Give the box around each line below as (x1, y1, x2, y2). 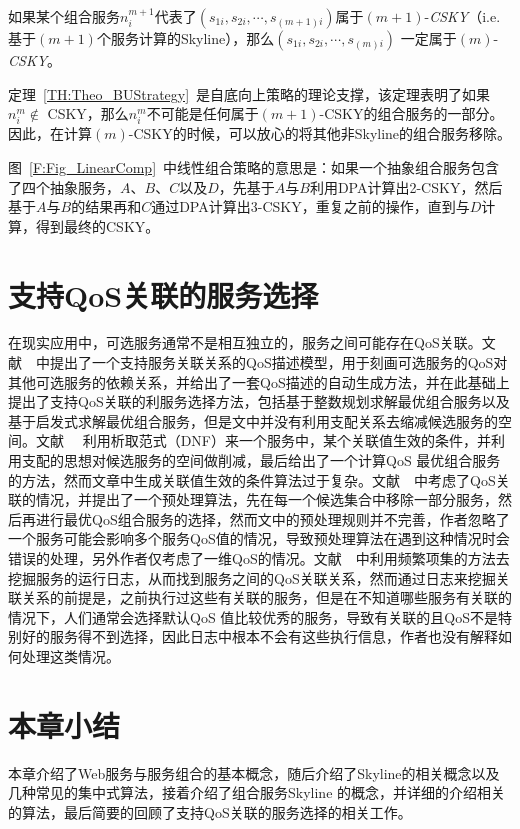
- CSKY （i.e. (424, 6, 501, 26)
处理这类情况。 (21, 645, 120, 666)
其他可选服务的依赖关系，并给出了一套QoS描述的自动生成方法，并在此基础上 (8, 371, 510, 392)
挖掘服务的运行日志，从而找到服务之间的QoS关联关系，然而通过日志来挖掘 (8, 567, 496, 588)
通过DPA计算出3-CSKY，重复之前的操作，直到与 (151, 196, 470, 217)
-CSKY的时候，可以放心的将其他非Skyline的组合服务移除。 (128, 123, 512, 144)
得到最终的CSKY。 (35, 215, 160, 236)
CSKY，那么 (47, 103, 129, 124)
